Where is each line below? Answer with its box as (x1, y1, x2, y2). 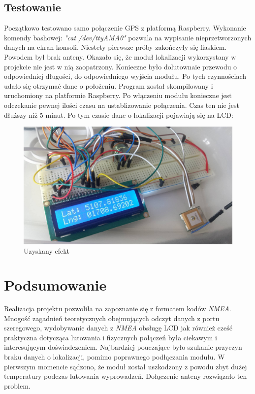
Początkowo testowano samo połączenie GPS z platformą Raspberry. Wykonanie (4, 23, 246, 33)
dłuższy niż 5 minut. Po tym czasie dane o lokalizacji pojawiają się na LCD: (4, 109, 233, 120)
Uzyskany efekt (24, 246, 70, 256)
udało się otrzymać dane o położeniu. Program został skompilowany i (4, 80, 213, 91)
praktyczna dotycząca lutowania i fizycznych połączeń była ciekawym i (4, 332, 217, 342)
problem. (4, 380, 31, 391)
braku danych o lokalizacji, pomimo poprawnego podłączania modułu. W (4, 351, 225, 361)
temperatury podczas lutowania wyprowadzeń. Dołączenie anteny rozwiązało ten (4, 371, 247, 381)
